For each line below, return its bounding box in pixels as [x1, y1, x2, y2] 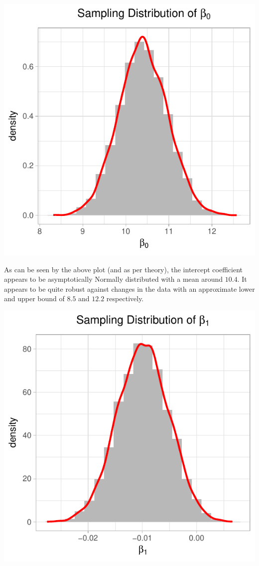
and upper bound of [4, 293, 65, 304]
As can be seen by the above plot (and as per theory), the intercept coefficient [4, 264, 243, 274]
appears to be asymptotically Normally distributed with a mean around [4, 274, 223, 284]
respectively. [106, 293, 144, 304]
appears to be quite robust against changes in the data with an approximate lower [4, 283, 255, 294]
